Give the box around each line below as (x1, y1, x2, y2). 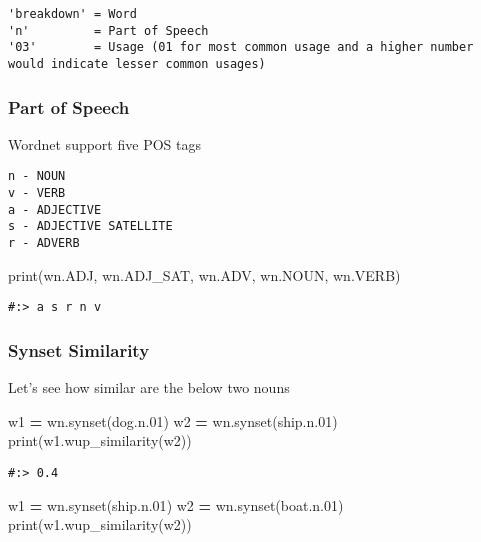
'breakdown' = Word (8, 7, 137, 21)
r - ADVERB (8, 236, 80, 251)
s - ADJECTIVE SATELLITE (8, 219, 173, 234)
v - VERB (8, 186, 66, 201)
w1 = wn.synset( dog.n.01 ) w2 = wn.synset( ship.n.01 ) (8, 410, 338, 431)
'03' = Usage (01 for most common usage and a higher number (8, 40, 474, 55)
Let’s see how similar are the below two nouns (8, 377, 290, 398)
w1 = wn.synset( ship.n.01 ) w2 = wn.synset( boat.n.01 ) (8, 494, 344, 515)
